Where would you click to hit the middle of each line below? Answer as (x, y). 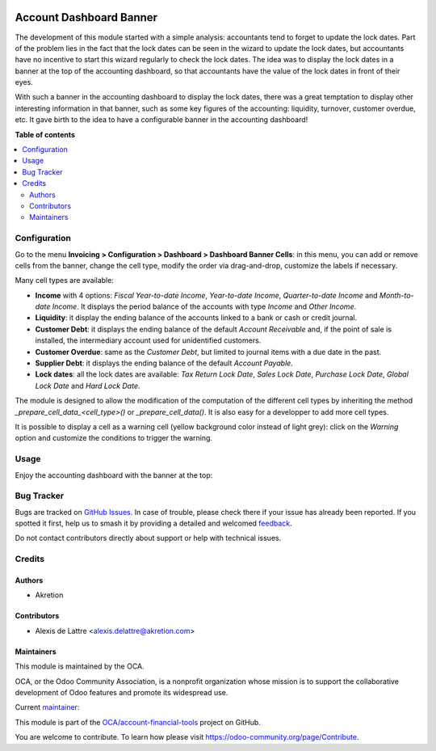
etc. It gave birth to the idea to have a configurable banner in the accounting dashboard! (161, 120)
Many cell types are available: (65, 281)
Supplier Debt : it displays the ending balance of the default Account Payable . (164, 363)
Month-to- (397, 295)
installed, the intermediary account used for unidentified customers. (148, 340)
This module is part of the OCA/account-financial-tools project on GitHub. (138, 722)
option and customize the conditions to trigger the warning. (114, 438)
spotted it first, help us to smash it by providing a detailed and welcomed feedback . (153, 523)
